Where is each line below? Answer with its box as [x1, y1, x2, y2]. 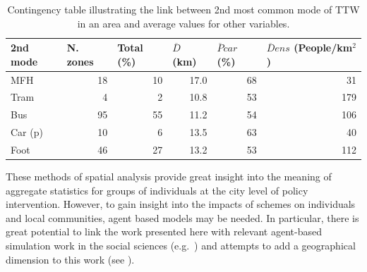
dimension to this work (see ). [6, 252, 135, 266]
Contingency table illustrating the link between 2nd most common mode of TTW [7, 2, 360, 16]
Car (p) [11, 125, 43, 140]
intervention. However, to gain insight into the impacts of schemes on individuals [6, 197, 356, 211]
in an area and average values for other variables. [77, 16, 290, 30]
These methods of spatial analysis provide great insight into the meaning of [6, 169, 332, 184]
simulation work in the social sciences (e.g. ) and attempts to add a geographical [6, 238, 356, 253]
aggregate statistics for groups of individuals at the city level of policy [6, 183, 308, 197]
